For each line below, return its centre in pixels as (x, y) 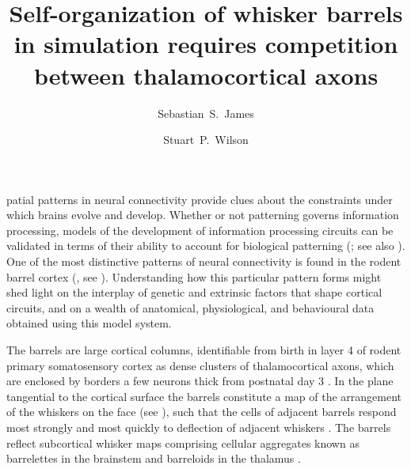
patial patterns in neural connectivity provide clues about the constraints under (200, 199)
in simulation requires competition (206, 44)
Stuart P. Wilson (206, 140)
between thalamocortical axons (206, 75)
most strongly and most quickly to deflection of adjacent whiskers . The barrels (199, 427)
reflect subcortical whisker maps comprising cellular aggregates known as (183, 443)
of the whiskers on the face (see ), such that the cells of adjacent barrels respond (202, 412)
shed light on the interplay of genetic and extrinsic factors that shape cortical (194, 292)
